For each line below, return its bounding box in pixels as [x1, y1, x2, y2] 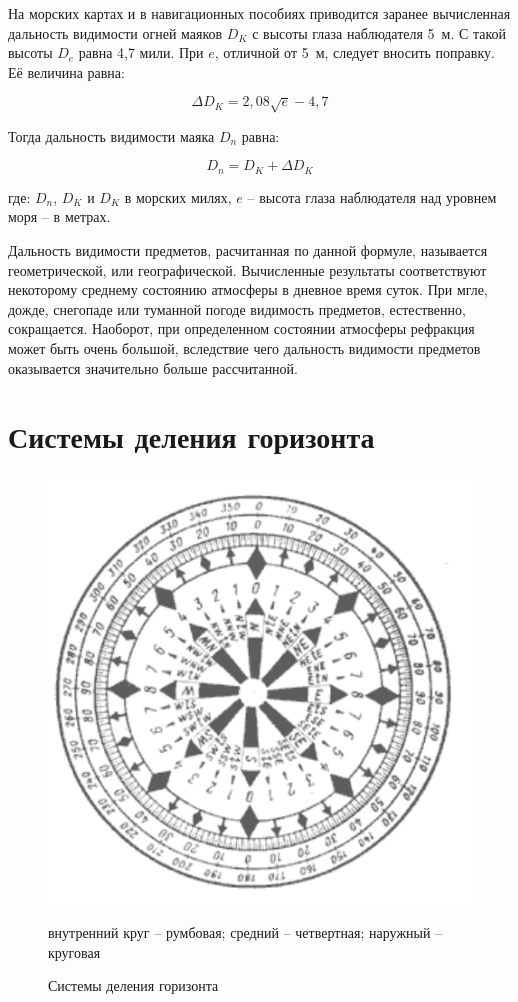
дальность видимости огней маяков [8, 22, 223, 43]
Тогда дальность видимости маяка [8, 125, 215, 146]
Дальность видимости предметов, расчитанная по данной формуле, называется [8, 240, 488, 260]
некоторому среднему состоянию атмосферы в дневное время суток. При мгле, [8, 279, 488, 300]
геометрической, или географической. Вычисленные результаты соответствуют [8, 259, 487, 280]
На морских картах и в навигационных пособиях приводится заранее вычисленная [8, 3, 511, 23]
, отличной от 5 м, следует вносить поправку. [214, 42, 495, 63]
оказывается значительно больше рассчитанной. [8, 357, 298, 378]
